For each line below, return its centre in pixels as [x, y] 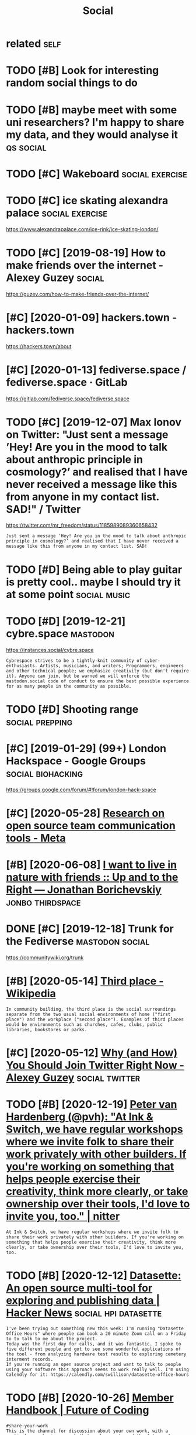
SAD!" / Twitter [43, 509]
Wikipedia [31, 994]
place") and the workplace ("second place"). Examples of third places [95, 1019]
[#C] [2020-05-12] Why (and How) [92, 1053]
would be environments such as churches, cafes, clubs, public [85, 1024]
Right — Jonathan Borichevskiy [84, 890]
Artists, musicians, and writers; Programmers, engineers [112, 665]
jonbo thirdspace [43, 902]
